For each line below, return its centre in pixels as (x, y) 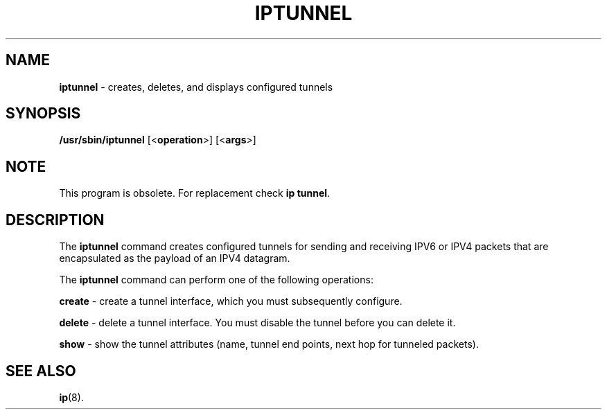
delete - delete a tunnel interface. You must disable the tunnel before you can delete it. (257, 323)
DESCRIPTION (55, 220)
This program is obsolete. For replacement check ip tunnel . (195, 193)
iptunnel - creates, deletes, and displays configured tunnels (196, 87)
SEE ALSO (41, 371)
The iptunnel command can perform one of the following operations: (216, 280)
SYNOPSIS (43, 114)
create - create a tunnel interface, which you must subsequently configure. (231, 301)
